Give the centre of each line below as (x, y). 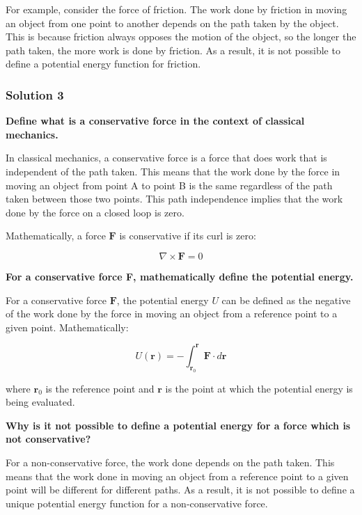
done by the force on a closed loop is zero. (95, 212)
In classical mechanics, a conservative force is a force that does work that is (166, 158)
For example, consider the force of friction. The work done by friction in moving (176, 9)
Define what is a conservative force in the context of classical (155, 121)
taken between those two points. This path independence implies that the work (174, 199)
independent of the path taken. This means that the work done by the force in (173, 171)
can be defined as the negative (286, 300)
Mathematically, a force (56, 236)
